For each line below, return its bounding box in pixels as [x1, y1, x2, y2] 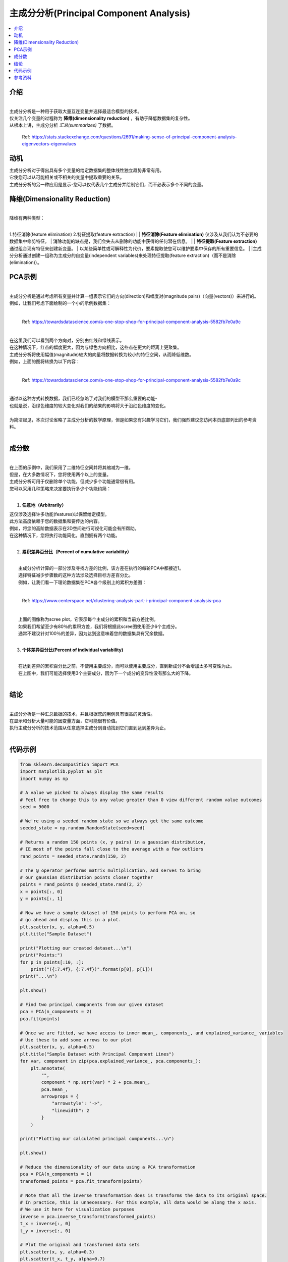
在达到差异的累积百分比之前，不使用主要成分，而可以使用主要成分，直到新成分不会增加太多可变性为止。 [18, 663, 235, 669]
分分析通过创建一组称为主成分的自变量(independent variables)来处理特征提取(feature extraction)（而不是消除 [9, 252, 237, 258]
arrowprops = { [41, 1093, 79, 1099]
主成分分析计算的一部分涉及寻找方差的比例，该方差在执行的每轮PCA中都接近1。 [18, 565, 184, 571]
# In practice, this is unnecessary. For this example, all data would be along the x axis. [20, 1199, 257, 1205]
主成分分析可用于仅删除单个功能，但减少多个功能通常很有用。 [9, 479, 138, 485]
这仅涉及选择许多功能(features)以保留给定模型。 [9, 511, 109, 517]
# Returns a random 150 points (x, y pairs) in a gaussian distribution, [20, 839, 206, 845]
